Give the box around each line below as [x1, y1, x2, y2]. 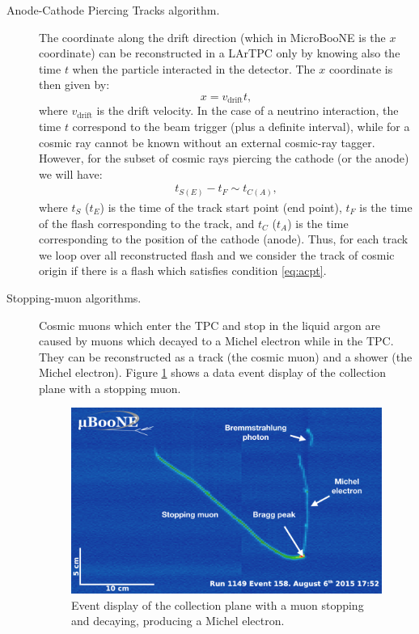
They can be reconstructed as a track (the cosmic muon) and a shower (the [39, 348, 413, 365]
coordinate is [328, 60, 393, 77]
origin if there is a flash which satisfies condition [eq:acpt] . [39, 262, 327, 279]
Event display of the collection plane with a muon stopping [71, 596, 364, 613]
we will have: [39, 165, 103, 182]
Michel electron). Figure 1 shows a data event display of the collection [39, 364, 387, 381]
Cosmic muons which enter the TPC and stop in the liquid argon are [39, 316, 381, 333]
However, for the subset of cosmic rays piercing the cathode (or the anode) [39, 150, 409, 167]
